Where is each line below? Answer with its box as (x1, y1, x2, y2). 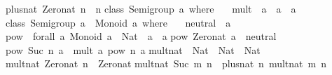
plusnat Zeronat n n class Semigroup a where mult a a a (6, 1, 296, 15)
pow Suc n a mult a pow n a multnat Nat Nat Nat (6, 42, 261, 57)
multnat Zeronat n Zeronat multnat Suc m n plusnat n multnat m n (6, 56, 326, 71)
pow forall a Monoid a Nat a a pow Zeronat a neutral (6, 29, 277, 43)
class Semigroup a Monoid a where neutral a (6, 15, 231, 29)
